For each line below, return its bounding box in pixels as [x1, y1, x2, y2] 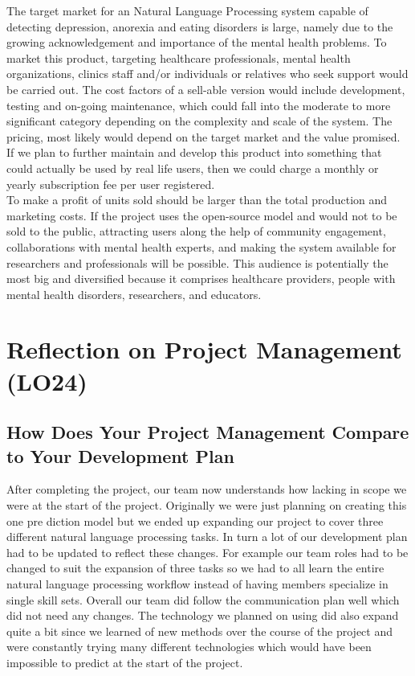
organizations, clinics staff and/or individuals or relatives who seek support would [6, 65, 409, 82]
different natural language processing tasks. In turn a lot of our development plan [6, 528, 408, 545]
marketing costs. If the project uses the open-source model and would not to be [6, 207, 397, 223]
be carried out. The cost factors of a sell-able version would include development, [6, 80, 405, 97]
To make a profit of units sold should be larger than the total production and [6, 191, 388, 208]
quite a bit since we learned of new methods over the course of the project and [6, 622, 393, 639]
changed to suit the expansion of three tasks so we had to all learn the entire [6, 559, 384, 576]
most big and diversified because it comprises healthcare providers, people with [6, 270, 396, 287]
